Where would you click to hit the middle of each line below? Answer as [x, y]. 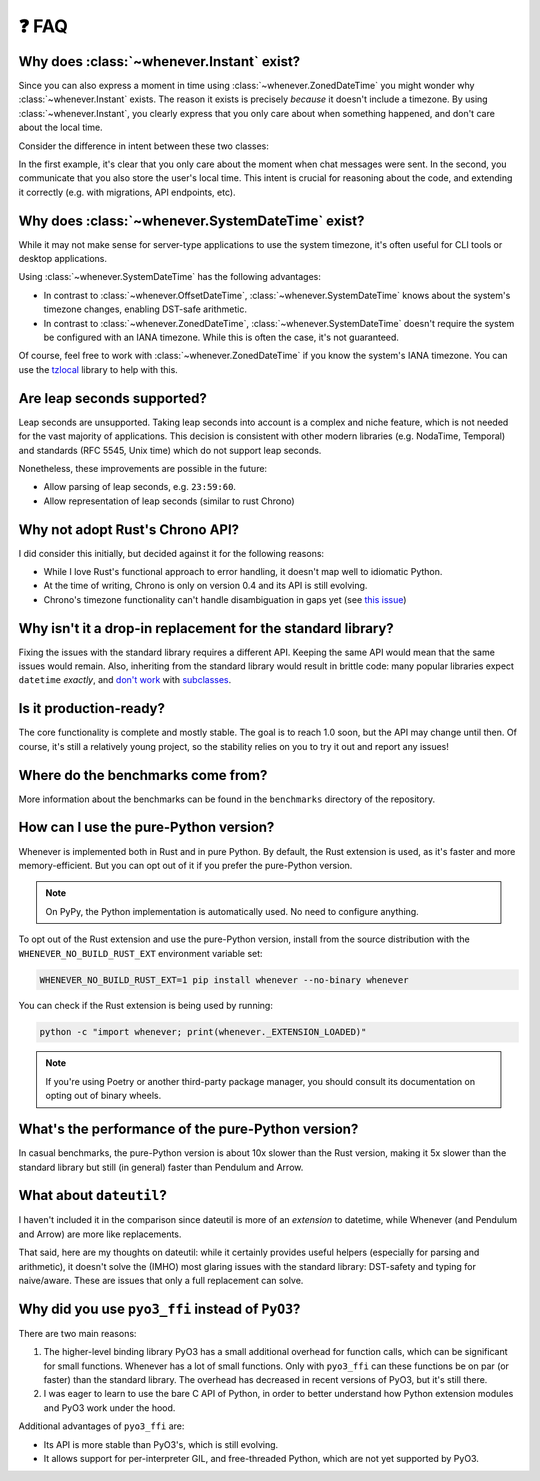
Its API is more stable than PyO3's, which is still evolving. [161, 1444]
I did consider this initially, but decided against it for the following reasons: [171, 553]
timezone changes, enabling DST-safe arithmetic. [145, 309]
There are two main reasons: [77, 1333]
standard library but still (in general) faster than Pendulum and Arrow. [161, 1167]
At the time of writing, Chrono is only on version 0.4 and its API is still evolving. [205, 586]
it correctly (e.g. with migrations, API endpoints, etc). [127, 192]
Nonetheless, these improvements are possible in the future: [143, 468]
